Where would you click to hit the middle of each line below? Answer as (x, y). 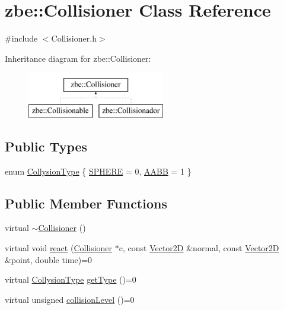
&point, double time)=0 (49, 259)
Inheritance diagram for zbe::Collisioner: (78, 58)
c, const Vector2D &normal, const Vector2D (199, 248)
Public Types (46, 146)
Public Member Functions (86, 203)
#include (21, 38)
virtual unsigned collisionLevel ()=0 (70, 299)
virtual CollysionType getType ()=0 (71, 279)
